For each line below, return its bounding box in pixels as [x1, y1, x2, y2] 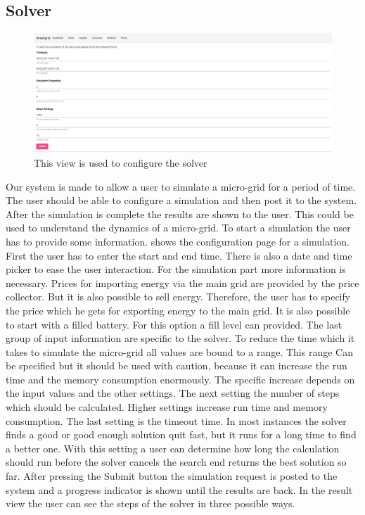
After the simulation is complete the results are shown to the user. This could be [6, 206, 354, 221]
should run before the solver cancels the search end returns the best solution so [6, 454, 347, 469]
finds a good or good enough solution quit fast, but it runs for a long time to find [6, 427, 357, 442]
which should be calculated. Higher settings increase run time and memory [6, 400, 328, 414]
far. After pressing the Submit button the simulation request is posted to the [6, 469, 338, 483]
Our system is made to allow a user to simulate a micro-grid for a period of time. [6, 179, 356, 193]
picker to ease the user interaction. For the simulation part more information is [6, 262, 346, 276]
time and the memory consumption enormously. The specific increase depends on [6, 371, 355, 386]
